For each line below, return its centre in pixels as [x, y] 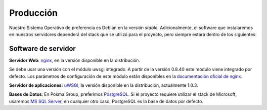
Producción [33, 13]
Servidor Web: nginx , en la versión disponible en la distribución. [75, 60]
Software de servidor [43, 49]
